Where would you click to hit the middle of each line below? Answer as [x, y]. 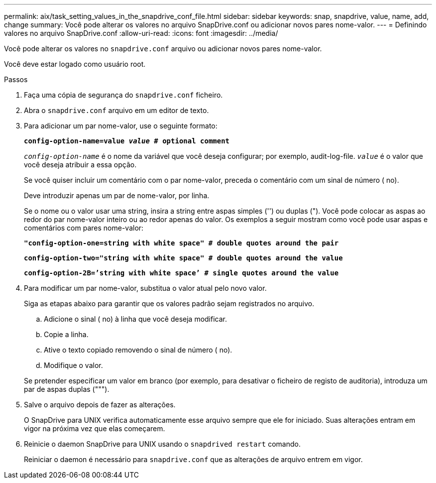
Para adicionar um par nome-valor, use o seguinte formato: [121, 126]
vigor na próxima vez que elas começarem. [95, 428]
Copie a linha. [66, 334]
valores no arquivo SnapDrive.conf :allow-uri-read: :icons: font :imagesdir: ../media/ [141, 33]
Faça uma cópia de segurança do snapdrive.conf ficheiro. [123, 95]
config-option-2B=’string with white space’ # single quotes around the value [181, 273]
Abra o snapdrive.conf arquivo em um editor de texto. [116, 110]
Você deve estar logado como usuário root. [75, 64]
